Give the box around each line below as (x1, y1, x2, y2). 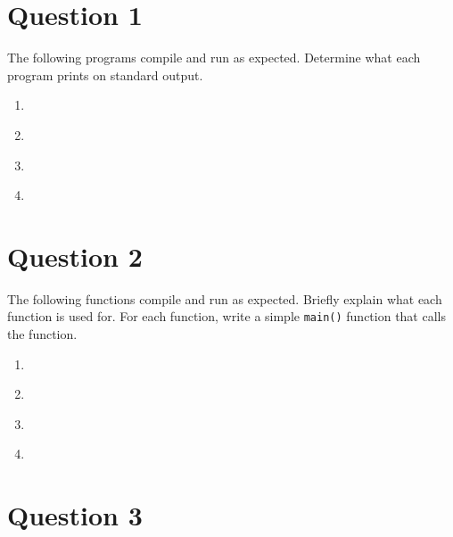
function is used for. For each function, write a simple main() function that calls (7, 307, 446, 326)
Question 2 (7, 237, 143, 274)
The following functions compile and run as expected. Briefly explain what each (7, 289, 442, 308)
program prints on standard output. (7, 65, 203, 84)
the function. (7, 325, 78, 343)
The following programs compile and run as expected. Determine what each (7, 48, 421, 67)
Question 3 (7, 497, 143, 533)
